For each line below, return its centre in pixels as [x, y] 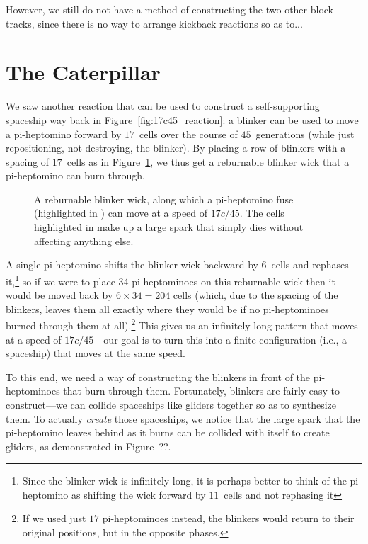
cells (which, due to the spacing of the [255, 295]
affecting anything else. [84, 240]
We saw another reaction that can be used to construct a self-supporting [163, 106]
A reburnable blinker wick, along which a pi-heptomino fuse [164, 199]
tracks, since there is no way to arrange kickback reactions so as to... [154, 23]
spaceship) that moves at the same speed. [96, 353]
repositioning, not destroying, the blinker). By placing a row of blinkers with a [176, 148]
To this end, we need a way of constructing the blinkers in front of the [158, 376]
